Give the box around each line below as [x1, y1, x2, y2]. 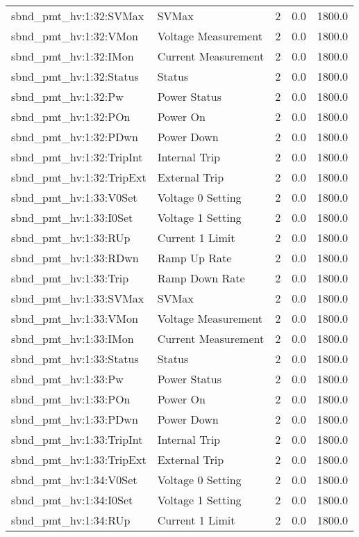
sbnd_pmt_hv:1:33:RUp [11, 230, 131, 246]
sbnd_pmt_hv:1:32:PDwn [11, 129, 138, 145]
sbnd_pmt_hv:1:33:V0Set [11, 189, 137, 205]
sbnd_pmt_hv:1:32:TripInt [11, 149, 143, 165]
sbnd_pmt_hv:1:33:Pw [11, 371, 124, 387]
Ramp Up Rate [157, 250, 232, 266]
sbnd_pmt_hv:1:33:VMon [11, 310, 138, 326]
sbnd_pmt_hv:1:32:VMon [11, 28, 138, 44]
